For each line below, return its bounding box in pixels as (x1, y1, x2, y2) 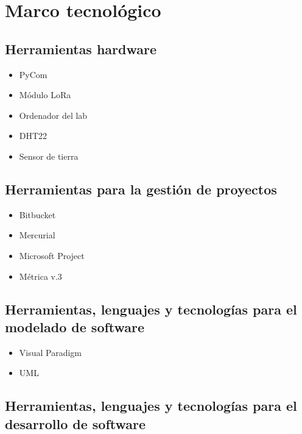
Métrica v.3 (19, 269, 62, 282)
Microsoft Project (19, 249, 85, 261)
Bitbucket (19, 208, 56, 221)
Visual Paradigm (19, 346, 82, 358)
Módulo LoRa (19, 88, 71, 101)
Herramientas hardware (5, 39, 157, 58)
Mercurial (19, 229, 55, 241)
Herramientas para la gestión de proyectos (5, 179, 277, 198)
